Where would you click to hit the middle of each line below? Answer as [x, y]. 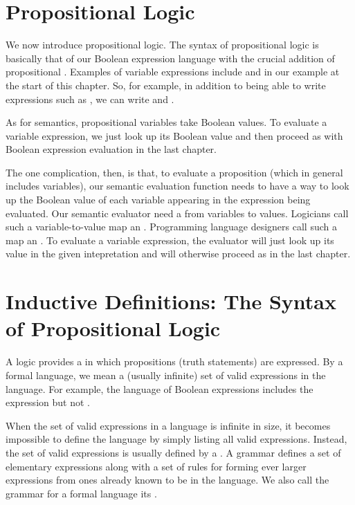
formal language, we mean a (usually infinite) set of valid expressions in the [166, 375]
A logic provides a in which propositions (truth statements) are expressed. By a [174, 361]
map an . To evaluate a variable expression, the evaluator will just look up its [170, 240]
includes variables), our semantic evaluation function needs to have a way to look [177, 186]
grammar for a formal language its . [81, 493]
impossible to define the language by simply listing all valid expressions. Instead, [176, 439]
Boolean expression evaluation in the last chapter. [111, 149]
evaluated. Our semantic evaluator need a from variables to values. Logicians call [177, 213]
